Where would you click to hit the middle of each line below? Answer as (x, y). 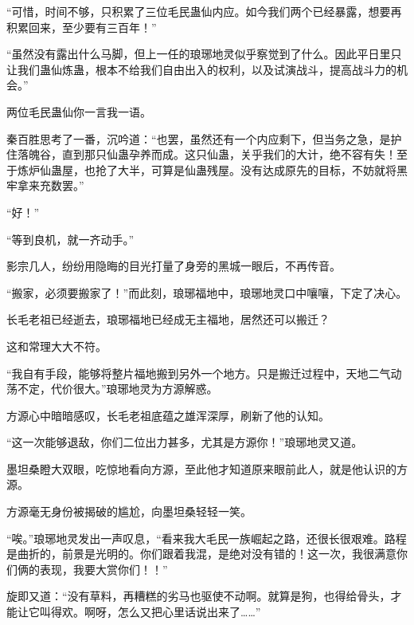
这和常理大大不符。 (57, 346)
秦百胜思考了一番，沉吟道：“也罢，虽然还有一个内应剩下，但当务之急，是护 (204, 138)
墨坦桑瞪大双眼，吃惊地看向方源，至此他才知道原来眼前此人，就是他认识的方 (207, 468)
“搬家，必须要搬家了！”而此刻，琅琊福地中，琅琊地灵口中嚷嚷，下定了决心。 (207, 292)
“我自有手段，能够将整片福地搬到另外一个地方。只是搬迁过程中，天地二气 (199, 373)
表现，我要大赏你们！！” (103, 569)
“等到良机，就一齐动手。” (70, 239)
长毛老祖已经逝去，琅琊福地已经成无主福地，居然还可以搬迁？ (168, 319)
